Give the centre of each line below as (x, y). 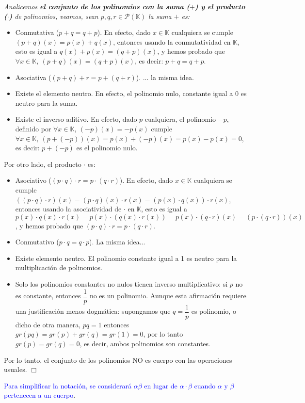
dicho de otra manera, (48, 324)
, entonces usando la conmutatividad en (172, 41)
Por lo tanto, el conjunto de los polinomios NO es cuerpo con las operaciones (118, 360)
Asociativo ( (33, 180)
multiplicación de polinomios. (59, 267)
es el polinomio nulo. (107, 148)
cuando (205, 385)
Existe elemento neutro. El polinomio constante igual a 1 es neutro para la (126, 258)
